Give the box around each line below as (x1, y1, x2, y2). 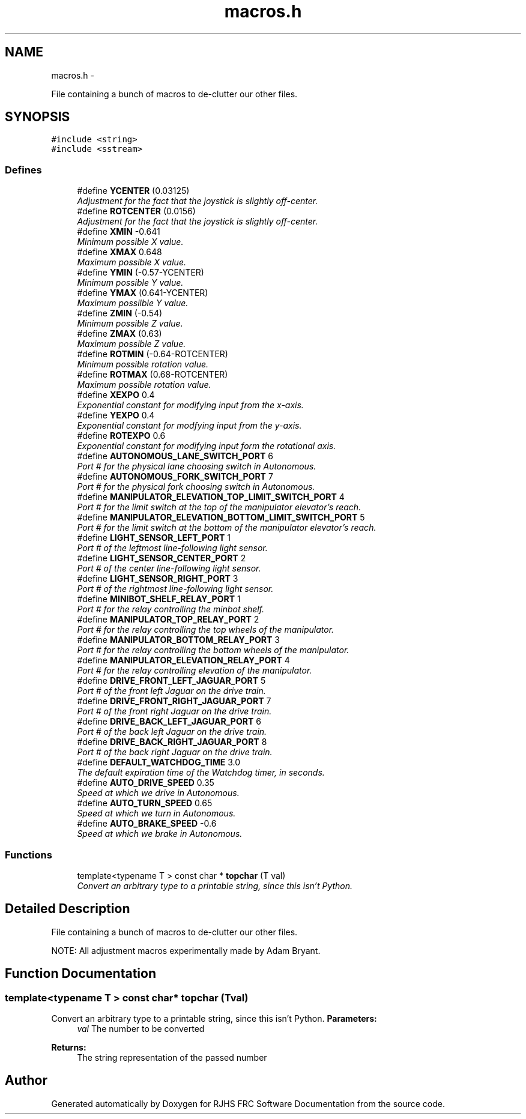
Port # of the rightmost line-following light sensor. (77, 584, 274, 594)
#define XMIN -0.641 (77, 226, 160, 237)
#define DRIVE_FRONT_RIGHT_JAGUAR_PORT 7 (77, 696, 271, 707)
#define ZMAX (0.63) (77, 328, 162, 339)
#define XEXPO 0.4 (77, 390, 155, 400)
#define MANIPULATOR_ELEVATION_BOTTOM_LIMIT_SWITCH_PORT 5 (77, 512, 365, 523)
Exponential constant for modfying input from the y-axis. (77, 420, 302, 431)
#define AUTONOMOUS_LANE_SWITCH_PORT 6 (77, 451, 273, 462)
